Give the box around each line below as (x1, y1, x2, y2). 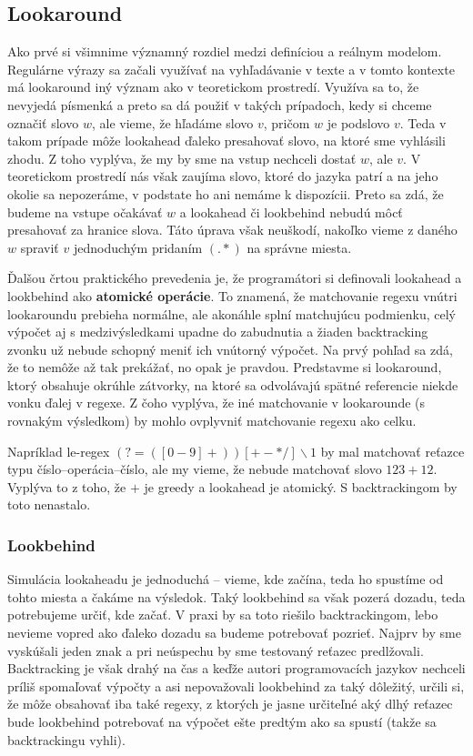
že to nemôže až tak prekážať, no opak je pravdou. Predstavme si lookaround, (7, 358, 442, 377)
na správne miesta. (247, 237, 352, 257)
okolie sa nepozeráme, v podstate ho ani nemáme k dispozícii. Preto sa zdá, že (7, 184, 444, 203)
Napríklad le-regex (7, 441, 110, 460)
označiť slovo (7, 113, 79, 132)
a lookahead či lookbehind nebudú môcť (179, 202, 403, 221)
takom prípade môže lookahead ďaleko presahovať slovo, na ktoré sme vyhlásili (7, 131, 446, 150)
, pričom (263, 113, 310, 132)
